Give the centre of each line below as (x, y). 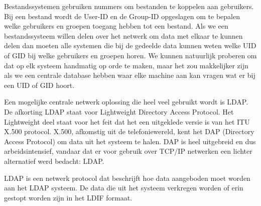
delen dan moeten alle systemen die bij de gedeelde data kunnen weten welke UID (130, 45)
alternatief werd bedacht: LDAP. (54, 161)
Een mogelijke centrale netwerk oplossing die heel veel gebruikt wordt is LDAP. (126, 102)
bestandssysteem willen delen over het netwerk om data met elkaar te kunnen (123, 35)
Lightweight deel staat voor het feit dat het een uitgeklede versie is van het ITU (127, 121)
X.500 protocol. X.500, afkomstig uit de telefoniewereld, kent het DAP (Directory (129, 131)
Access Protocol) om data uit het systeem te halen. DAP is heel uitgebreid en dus (130, 141)
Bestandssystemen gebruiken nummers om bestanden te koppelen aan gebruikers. (129, 6)
